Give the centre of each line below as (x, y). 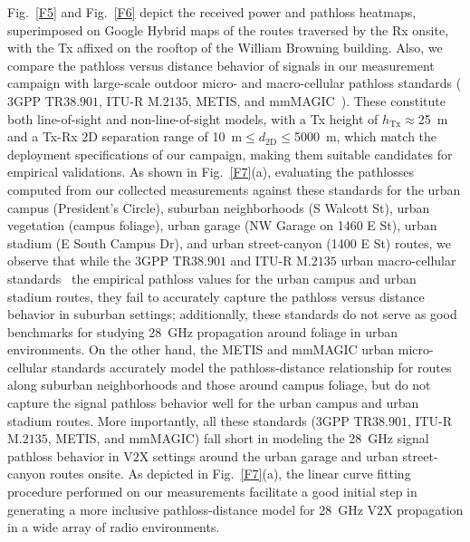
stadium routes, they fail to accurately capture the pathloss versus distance (216, 296)
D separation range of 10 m (165, 136)
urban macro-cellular (398, 261)
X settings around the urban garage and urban (269, 455)
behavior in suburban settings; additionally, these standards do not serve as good (232, 314)
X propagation (423, 509)
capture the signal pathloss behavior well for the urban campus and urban (213, 403)
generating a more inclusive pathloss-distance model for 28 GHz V (192, 509)
